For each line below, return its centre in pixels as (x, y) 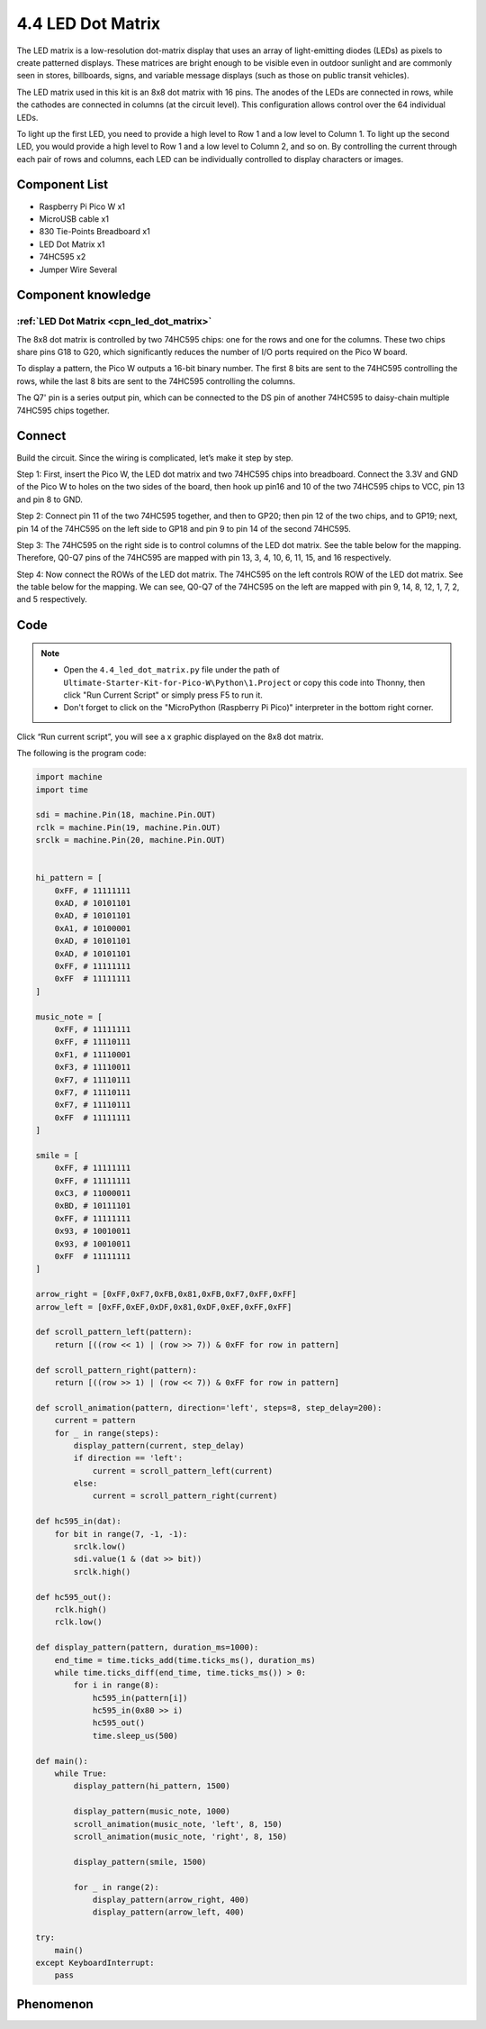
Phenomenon (55, 2004)
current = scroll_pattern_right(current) (185, 1496)
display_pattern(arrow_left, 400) (168, 1912)
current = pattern (95, 1421)
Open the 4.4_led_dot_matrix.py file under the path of (172, 670)
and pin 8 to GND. (49, 499)
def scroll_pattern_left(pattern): (114, 1332)
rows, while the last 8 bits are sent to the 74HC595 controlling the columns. (156, 381)
